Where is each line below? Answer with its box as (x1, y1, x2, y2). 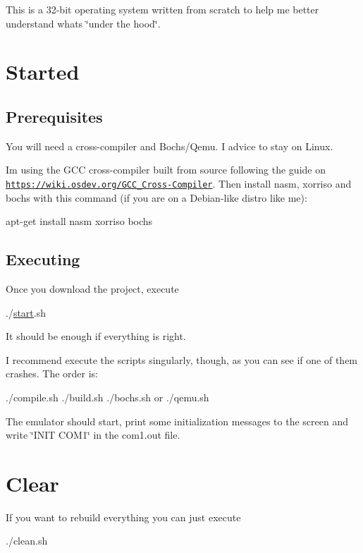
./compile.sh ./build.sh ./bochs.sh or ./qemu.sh (6, 389, 209, 404)
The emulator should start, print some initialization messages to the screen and (6, 413, 348, 428)
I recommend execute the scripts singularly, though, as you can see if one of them (6, 352, 358, 367)
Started (6, 57, 80, 86)
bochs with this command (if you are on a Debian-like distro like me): (6, 190, 307, 205)
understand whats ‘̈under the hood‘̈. (6, 16, 161, 30)
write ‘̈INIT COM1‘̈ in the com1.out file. (6, 427, 180, 442)
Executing (6, 248, 80, 270)
